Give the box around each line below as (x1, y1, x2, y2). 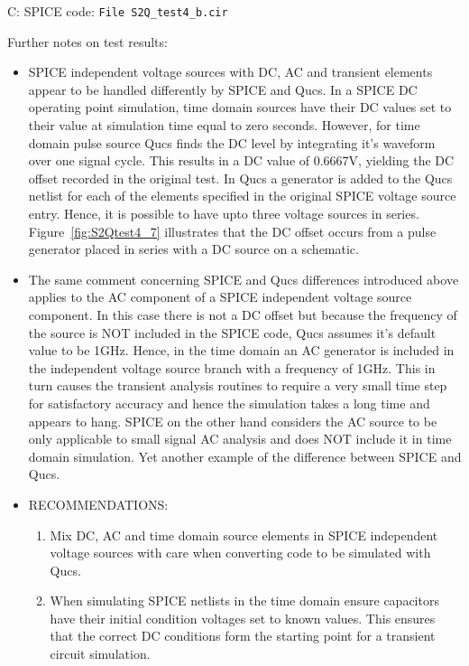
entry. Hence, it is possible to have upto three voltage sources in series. (28, 204, 419, 222)
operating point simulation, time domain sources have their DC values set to (28, 98, 452, 117)
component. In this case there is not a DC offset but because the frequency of (28, 305, 457, 324)
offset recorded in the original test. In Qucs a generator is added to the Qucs (28, 168, 453, 187)
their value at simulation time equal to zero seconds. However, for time (28, 116, 420, 135)
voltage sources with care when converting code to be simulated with (50, 543, 431, 562)
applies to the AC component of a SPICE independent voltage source (28, 287, 412, 306)
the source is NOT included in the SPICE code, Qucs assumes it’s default (28, 323, 437, 342)
